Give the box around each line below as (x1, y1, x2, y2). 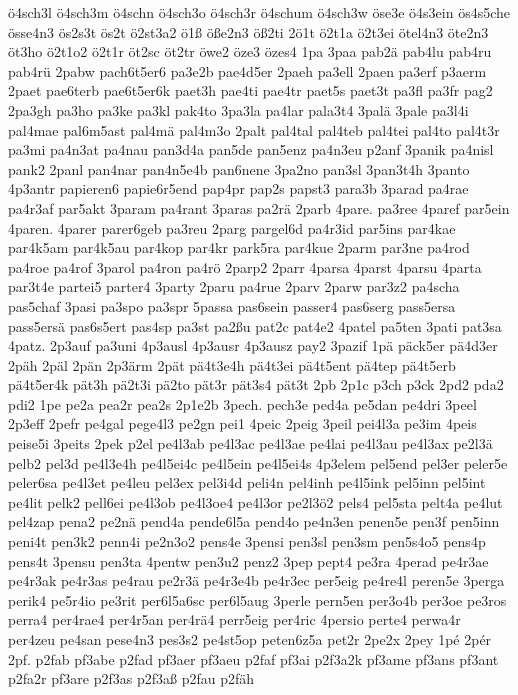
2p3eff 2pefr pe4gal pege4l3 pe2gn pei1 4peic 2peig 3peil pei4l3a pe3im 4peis (8, 413, 477, 434)
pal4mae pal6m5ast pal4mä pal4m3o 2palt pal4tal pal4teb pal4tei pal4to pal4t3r (8, 119, 500, 140)
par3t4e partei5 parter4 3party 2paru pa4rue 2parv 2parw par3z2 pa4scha (8, 276, 460, 297)
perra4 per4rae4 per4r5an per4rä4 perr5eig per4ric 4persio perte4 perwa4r (8, 609, 461, 630)
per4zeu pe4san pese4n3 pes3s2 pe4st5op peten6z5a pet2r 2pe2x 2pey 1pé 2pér (8, 629, 492, 649)
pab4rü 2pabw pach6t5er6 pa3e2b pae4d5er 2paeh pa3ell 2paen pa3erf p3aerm (8, 60, 487, 81)
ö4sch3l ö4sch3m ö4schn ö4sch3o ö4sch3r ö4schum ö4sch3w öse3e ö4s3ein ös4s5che (8, 2, 511, 22)
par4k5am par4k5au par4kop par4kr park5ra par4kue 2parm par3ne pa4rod (8, 237, 470, 258)
